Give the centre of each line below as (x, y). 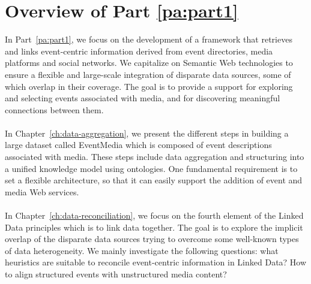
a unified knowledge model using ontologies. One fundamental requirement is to (151, 168)
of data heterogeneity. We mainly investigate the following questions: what (142, 250)
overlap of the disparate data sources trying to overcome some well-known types (152, 239)
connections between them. (54, 109)
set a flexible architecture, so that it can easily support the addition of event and (154, 180)
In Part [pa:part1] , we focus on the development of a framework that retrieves (149, 39)
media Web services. (42, 191)
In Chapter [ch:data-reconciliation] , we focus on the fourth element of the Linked (154, 215)
